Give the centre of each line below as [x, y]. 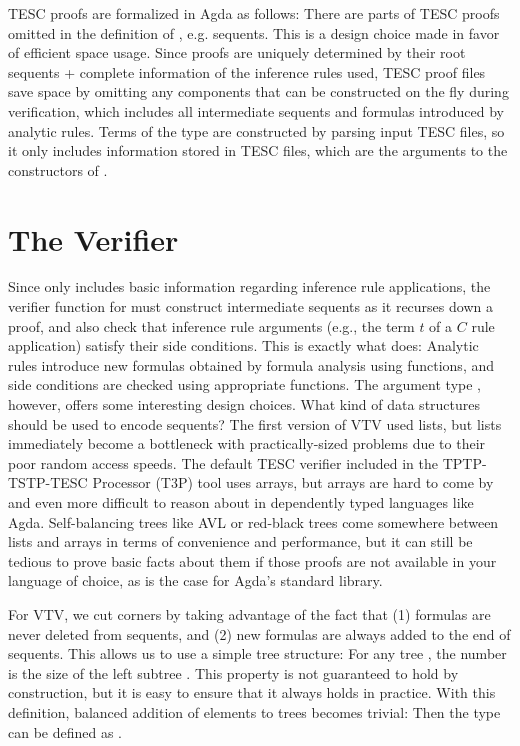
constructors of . [58, 169]
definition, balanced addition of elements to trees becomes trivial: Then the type [254, 711]
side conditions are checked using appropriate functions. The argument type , [244, 384]
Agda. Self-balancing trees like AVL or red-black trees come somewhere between [253, 521]
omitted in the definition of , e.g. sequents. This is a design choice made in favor [254, 32]
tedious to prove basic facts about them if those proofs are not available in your [252, 560]
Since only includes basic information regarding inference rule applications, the [249, 286]
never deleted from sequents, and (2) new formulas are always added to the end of [259, 633]
